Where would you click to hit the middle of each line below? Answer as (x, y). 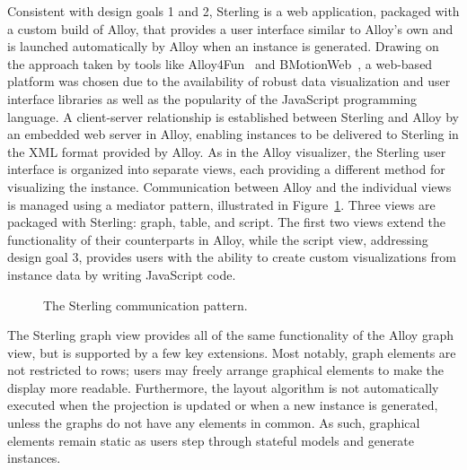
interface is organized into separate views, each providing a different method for (226, 169)
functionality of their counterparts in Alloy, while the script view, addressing (218, 239)
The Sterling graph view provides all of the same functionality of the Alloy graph (230, 335)
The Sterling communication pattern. (145, 305)
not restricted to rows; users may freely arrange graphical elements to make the (225, 370)
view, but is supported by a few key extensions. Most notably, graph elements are (232, 352)
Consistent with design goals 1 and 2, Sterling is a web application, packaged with (233, 11)
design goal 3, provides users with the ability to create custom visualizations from (232, 257)
